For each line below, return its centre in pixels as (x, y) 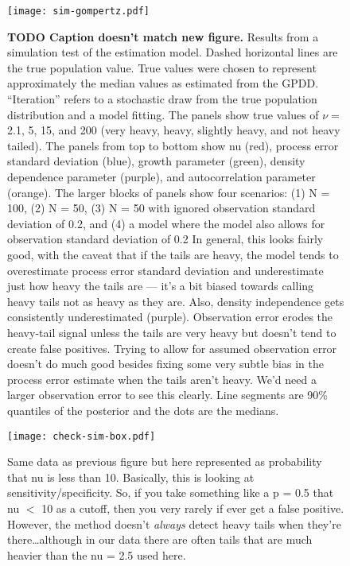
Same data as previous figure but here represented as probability (165, 461)
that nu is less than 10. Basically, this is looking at (131, 477)
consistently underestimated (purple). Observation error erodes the (170, 317)
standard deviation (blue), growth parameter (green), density (156, 161)
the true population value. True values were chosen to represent (162, 67)
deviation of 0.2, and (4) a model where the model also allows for (166, 223)
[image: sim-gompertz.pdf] (78, 11)
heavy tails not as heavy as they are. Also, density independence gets (176, 301)
